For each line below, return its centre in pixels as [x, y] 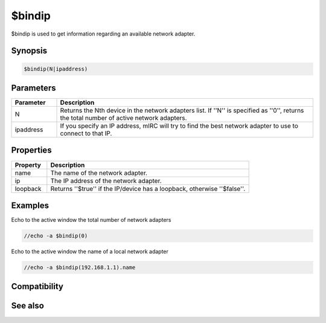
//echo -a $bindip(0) [56, 236]
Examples [30, 205]
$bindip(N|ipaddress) [56, 69]
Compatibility [37, 287]
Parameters [34, 88]
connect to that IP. [86, 134]
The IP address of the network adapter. [106, 181]
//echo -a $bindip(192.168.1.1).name [80, 268]
